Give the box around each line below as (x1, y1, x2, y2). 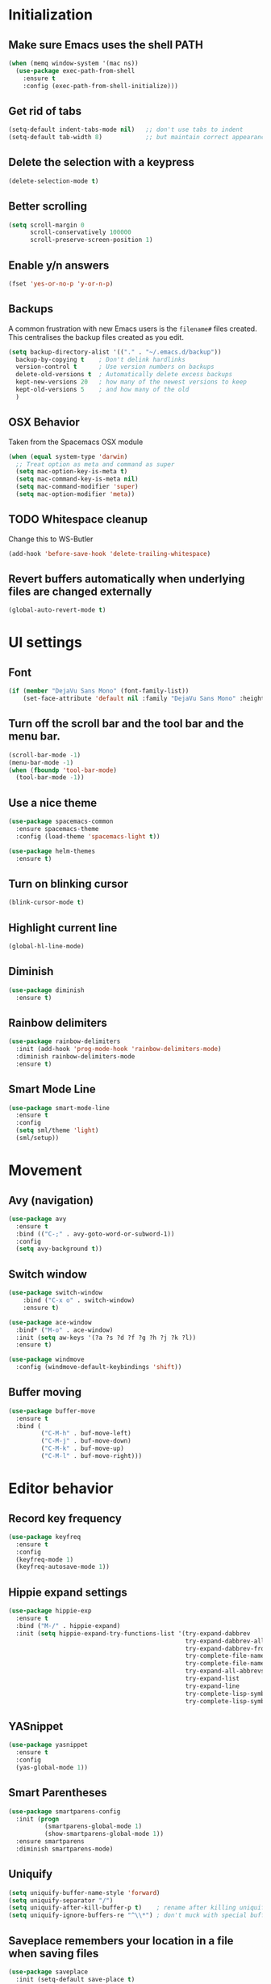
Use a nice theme (8, 795, 98, 810)
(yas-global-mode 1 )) (15, 1763, 89, 1771)
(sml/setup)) (15, 1134, 60, 1142)
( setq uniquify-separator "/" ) (8, 1896, 114, 1905)
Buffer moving (8, 1385, 82, 1399)
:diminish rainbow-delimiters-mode (15, 1053, 135, 1061)
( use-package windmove (8, 1355, 85, 1364)
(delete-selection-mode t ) (8, 176, 99, 185)
